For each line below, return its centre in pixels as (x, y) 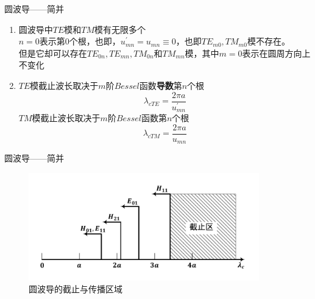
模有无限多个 (120, 29)
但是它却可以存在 (53, 53)
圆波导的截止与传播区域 (76, 289)
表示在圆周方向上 (276, 53)
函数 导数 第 (161, 85)
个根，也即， (95, 41)
